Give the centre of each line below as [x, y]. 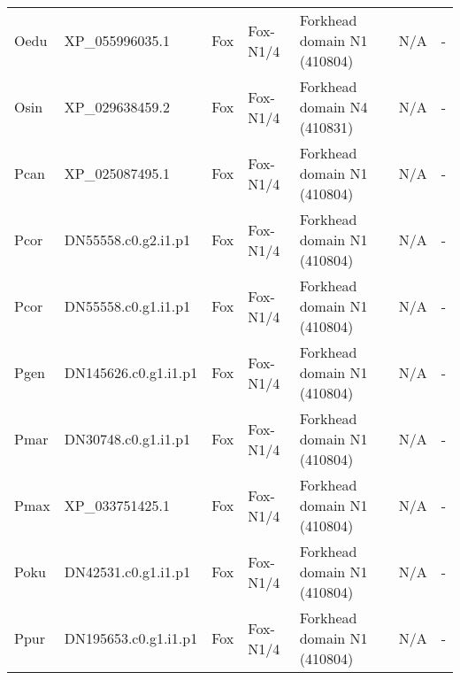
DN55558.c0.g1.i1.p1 [127, 306]
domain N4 [333, 107]
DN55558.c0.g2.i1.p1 [127, 240]
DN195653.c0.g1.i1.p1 [131, 638]
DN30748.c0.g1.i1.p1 [127, 439]
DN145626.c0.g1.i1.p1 [131, 372]
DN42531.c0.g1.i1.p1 [127, 572]
